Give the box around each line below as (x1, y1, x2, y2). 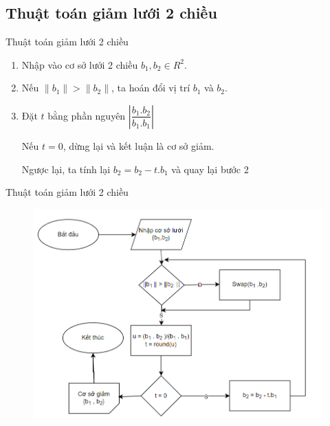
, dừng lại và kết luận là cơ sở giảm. (63, 138, 214, 153)
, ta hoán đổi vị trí (111, 80, 190, 95)
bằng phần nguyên (47, 108, 126, 122)
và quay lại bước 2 (171, 161, 249, 176)
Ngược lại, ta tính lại (21, 161, 111, 176)
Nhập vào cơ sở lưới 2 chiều (21, 57, 138, 71)
